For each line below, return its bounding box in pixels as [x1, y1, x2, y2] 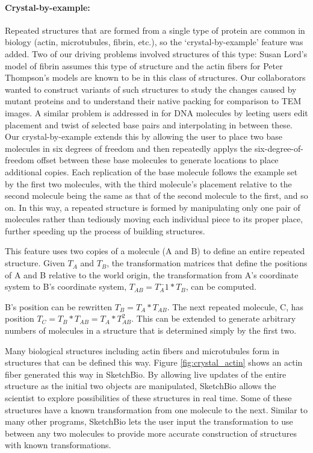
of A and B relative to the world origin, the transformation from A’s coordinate [5, 268, 299, 281]
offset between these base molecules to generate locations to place [37, 154, 279, 166]
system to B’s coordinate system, [5, 280, 127, 293]
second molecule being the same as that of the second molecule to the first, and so [5, 189, 308, 202]
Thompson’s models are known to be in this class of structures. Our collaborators [5, 71, 306, 84]
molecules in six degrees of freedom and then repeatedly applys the [5, 142, 252, 154]
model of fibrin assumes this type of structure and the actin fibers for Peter [5, 59, 283, 72]
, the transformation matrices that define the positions [107, 257, 308, 269]
